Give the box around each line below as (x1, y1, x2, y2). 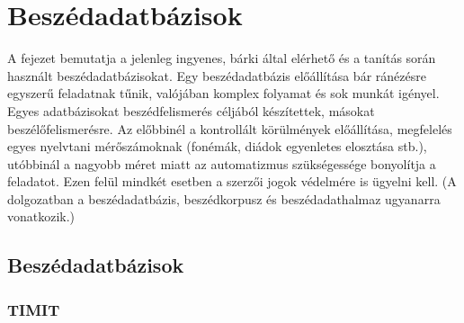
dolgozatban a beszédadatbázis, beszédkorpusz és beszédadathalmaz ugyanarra (7, 189, 441, 208)
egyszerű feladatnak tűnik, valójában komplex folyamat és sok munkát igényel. (7, 84, 440, 103)
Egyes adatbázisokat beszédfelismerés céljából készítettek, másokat (7, 101, 375, 120)
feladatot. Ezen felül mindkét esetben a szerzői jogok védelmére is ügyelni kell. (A (7, 172, 457, 191)
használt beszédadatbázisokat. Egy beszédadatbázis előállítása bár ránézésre (7, 66, 426, 85)
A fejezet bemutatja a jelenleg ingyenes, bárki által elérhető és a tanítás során (7, 49, 436, 67)
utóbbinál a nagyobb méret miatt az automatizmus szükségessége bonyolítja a (7, 154, 436, 173)
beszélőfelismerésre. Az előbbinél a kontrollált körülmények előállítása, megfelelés (7, 119, 452, 138)
